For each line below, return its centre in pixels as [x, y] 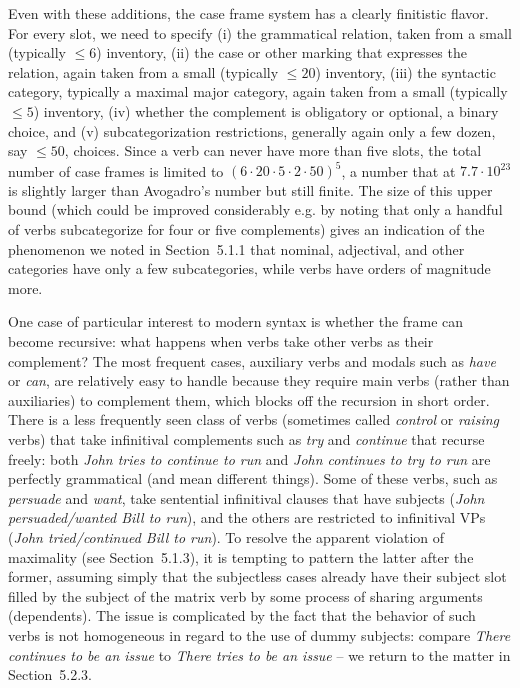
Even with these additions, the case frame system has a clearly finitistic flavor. [248, 13]
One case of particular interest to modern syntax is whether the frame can [236, 321]
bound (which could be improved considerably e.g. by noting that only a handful [255, 209]
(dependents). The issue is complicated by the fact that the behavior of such [242, 615]
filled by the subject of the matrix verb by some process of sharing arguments [245, 595]
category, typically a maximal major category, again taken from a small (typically [258, 91]
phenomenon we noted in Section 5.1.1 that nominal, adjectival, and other [236, 248]
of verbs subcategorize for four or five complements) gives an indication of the [246, 229]
